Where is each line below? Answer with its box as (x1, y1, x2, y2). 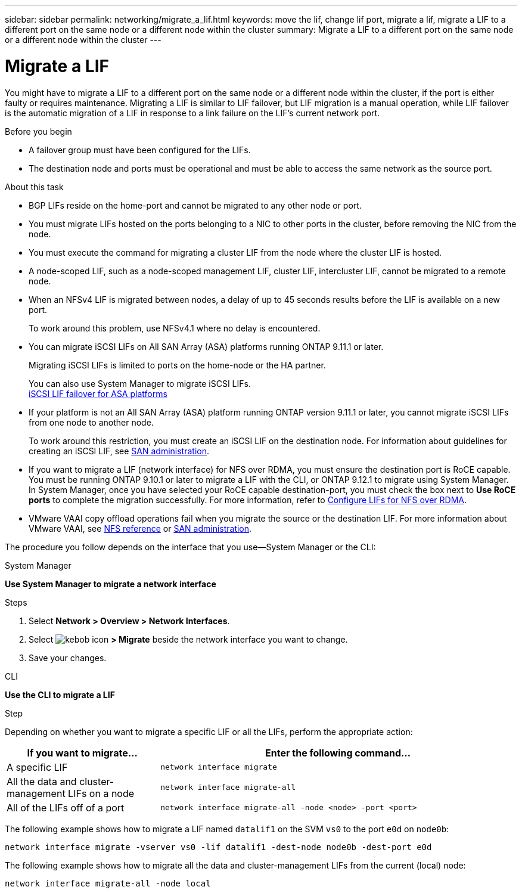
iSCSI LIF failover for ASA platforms (29, 388, 167, 399)
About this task (5, 181, 64, 192)
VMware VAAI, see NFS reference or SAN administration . (29, 523, 252, 534)
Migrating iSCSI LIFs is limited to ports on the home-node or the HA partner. (29, 359, 326, 370)
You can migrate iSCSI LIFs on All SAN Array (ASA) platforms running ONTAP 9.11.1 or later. (29, 341, 384, 352)
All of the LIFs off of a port (7, 801, 125, 814)
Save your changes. (29, 652, 107, 663)
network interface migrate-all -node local (5, 878, 211, 888)
